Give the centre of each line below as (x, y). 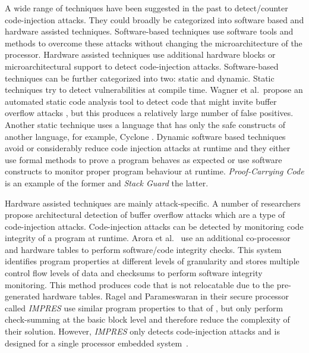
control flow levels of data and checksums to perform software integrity (134, 273)
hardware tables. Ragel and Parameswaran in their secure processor (165, 296)
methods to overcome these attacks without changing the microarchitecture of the (154, 43)
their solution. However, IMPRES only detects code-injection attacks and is (142, 331)
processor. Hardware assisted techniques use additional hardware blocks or (140, 54)
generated (23, 296)
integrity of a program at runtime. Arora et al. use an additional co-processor (148, 238)
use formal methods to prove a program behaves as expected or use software (144, 159)
